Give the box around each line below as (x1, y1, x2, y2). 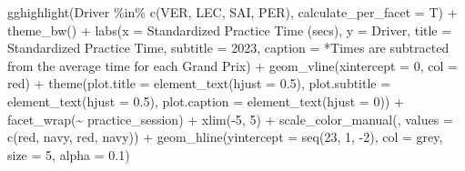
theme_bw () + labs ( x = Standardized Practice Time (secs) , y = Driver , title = (7, 20, 452, 39)
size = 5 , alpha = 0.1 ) (7, 145, 130, 164)
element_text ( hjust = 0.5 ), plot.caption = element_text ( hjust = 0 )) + (7, 91, 404, 110)
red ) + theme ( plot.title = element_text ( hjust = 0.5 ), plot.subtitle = (7, 74, 391, 93)
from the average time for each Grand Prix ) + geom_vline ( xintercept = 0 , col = (7, 55, 458, 75)
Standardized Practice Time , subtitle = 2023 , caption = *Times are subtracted (7, 38, 450, 57)
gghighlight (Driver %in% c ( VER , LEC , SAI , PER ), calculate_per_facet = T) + (7, 3, 458, 21)
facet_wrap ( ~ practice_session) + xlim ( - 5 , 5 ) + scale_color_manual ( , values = (7, 109, 453, 128)
